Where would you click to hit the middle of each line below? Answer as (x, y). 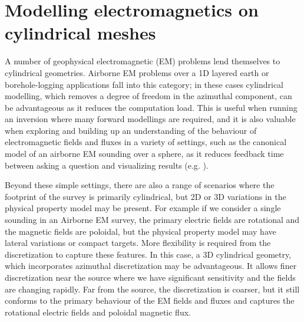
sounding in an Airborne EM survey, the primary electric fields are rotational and (152, 220)
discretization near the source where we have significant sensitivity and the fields (150, 277)
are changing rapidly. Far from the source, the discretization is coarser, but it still (152, 289)
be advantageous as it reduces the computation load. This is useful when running (151, 107)
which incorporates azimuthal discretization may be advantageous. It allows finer (151, 266)
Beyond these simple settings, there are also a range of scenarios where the (140, 185)
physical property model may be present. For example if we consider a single (143, 208)
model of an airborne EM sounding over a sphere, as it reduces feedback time (144, 154)
